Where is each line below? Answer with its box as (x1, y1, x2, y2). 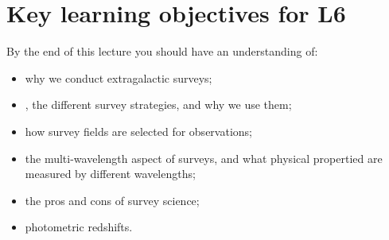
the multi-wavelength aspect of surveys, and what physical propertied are (25, 149, 383, 166)
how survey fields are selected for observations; (25, 122, 252, 139)
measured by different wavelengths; (25, 165, 196, 182)
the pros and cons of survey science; (25, 192, 200, 208)
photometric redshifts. (25, 219, 133, 235)
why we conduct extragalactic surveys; (25, 69, 212, 86)
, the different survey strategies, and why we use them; (25, 96, 292, 113)
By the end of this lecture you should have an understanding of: (6, 43, 318, 60)
